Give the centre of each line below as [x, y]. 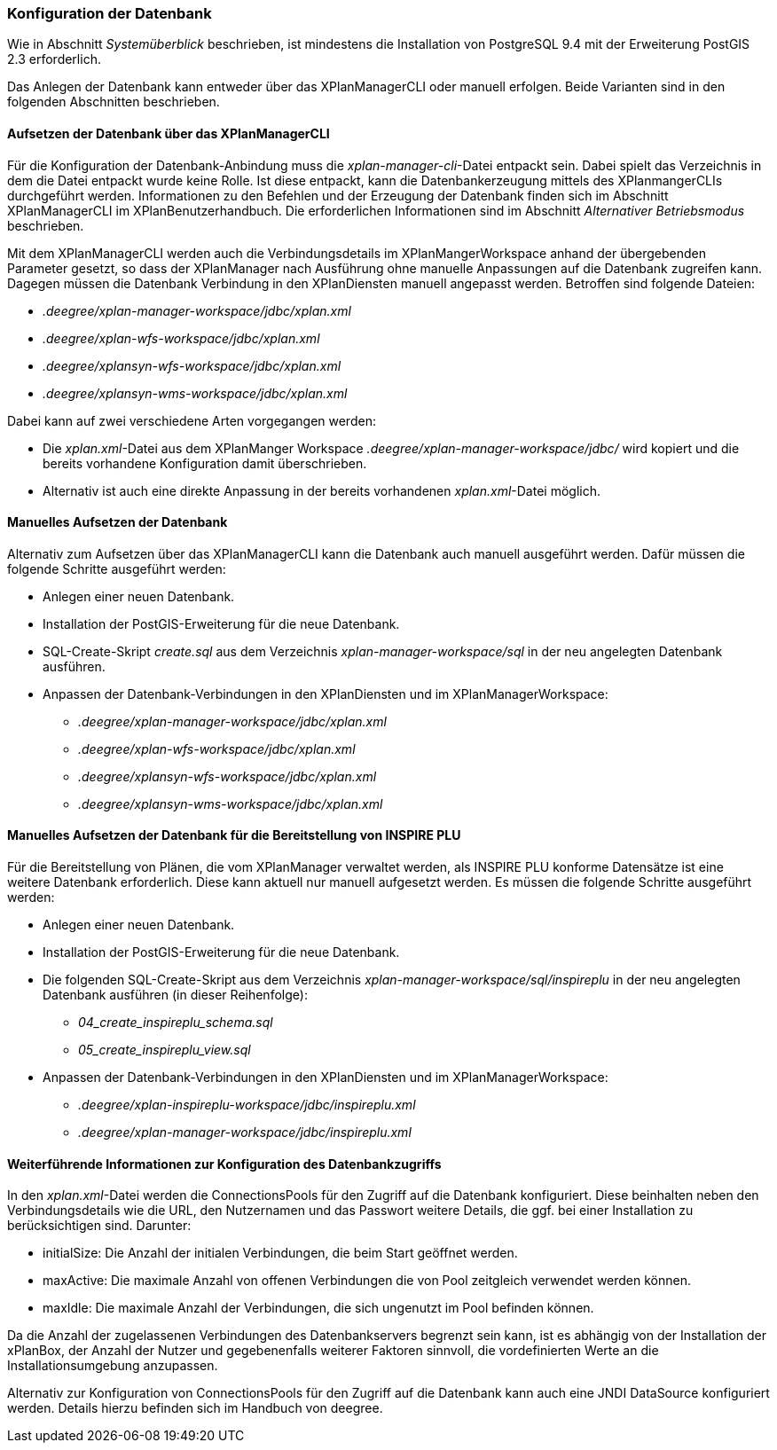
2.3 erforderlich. [54, 59]
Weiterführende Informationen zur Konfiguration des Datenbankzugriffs [224, 1164]
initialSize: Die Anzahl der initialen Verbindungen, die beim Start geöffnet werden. [280, 1253]
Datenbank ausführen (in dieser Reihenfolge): [175, 995]
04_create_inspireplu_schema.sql [176, 1023]
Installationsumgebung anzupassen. [113, 1366]
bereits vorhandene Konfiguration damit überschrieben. [205, 463]
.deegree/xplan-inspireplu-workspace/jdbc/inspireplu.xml [247, 1105]
